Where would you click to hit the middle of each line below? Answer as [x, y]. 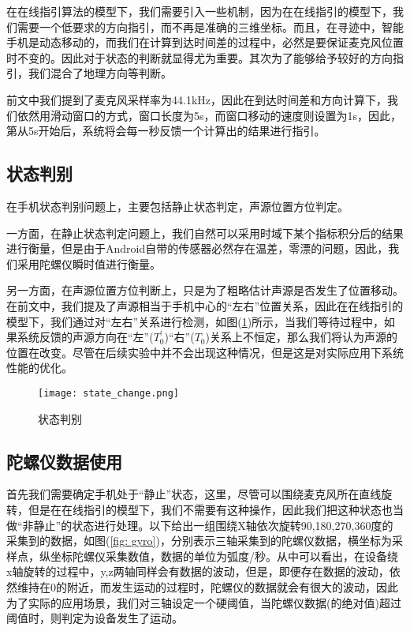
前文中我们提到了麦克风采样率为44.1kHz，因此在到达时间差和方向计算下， [197, 99]
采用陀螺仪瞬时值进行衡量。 [89, 263]
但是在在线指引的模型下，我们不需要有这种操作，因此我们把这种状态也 [210, 509]
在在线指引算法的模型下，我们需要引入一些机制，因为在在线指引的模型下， [199, 11]
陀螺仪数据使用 [64, 461]
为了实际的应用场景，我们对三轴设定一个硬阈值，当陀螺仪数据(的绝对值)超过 [204, 602]
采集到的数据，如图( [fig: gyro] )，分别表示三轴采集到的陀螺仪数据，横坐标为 [199, 541]
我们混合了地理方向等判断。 [100, 73]
